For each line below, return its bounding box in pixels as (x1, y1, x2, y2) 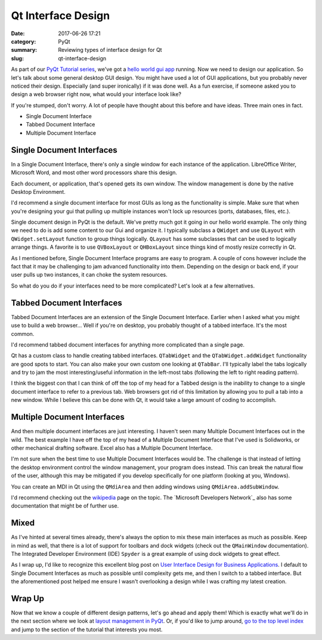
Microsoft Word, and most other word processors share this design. (11, 169, 178, 176)
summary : (11, 47, 38, 54)
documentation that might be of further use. (11, 502, 119, 509)
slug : (11, 54, 24, 62)
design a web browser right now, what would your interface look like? (11, 91, 182, 98)
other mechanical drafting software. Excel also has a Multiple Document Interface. (11, 444, 213, 452)
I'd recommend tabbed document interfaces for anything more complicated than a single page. (11, 341, 244, 348)
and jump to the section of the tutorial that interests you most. (11, 626, 163, 633)
